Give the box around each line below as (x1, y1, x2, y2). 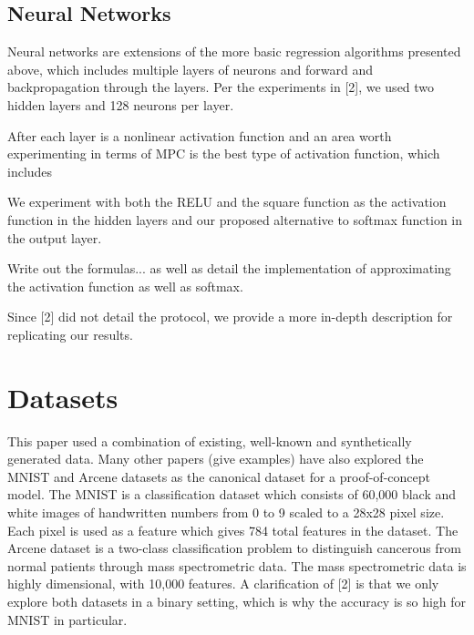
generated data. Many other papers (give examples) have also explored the (7, 449, 424, 468)
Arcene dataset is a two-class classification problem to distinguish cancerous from (7, 538, 461, 558)
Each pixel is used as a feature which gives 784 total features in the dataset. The (7, 520, 459, 539)
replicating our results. (7, 324, 133, 343)
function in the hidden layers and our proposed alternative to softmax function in (7, 210, 463, 229)
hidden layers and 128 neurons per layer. (7, 95, 234, 114)
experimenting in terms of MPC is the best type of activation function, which (7, 144, 440, 163)
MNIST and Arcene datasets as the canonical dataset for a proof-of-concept (7, 466, 430, 486)
